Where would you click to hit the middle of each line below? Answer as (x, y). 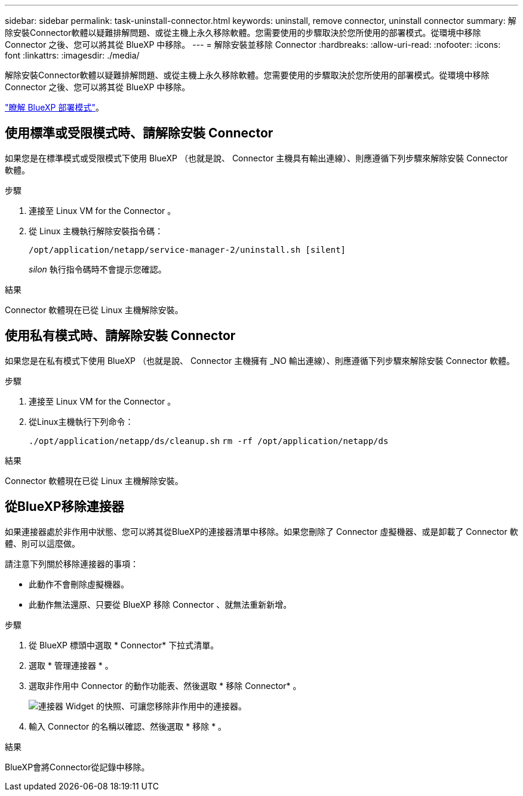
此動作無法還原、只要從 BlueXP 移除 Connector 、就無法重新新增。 (160, 604)
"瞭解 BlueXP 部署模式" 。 (55, 107)
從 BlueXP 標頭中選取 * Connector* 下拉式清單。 (124, 645)
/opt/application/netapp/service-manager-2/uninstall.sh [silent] (187, 249)
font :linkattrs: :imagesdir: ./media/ (72, 55)
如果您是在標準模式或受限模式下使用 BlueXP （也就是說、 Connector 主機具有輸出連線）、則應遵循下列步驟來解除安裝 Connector (256, 158)
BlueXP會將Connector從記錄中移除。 (77, 767)
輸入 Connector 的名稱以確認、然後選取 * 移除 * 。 (128, 726)
